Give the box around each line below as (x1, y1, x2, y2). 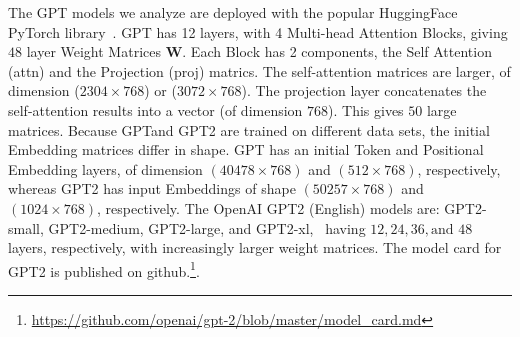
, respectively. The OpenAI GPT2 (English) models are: (97, 197, 440, 218)
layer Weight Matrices (26, 41, 161, 62)
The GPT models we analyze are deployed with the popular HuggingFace (8, 2, 458, 22)
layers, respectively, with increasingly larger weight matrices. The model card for (8, 237, 502, 258)
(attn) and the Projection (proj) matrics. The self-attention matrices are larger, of (8, 60, 511, 81)
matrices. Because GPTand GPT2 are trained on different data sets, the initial (8, 119, 490, 140)
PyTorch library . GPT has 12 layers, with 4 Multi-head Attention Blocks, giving (8, 21, 508, 42)
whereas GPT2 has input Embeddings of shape (8, 178, 296, 199)
